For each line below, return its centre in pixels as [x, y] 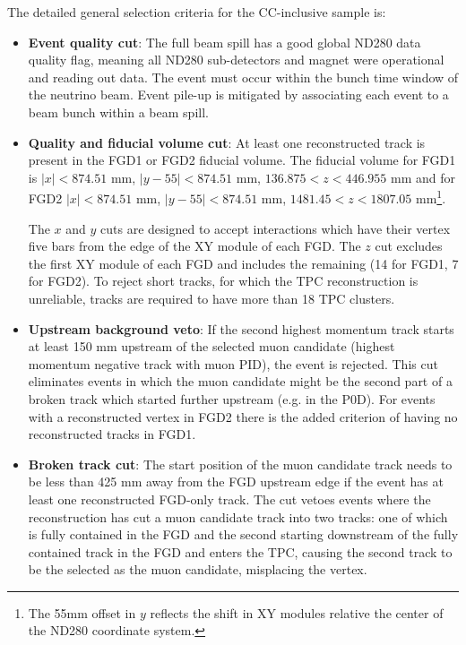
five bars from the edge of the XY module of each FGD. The [194, 246]
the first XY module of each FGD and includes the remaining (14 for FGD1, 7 [243, 263]
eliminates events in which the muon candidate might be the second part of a [240, 381]
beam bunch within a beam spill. [118, 112]
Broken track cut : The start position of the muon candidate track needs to [240, 464]
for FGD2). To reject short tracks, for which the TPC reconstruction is [223, 281]
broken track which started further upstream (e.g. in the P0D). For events [232, 398]
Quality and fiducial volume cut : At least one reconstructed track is [227, 142]
